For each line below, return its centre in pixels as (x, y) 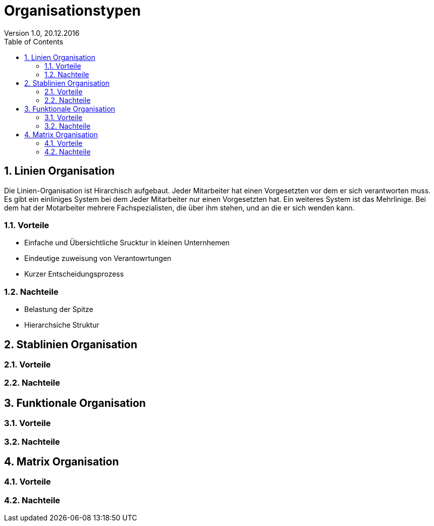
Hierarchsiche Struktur (62, 325)
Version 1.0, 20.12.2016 (42, 33)
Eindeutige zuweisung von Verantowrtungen (98, 258)
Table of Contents (34, 41)
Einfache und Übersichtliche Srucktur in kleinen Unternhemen (127, 243)
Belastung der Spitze (59, 309)
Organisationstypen (72, 11)
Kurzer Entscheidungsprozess (74, 274)
